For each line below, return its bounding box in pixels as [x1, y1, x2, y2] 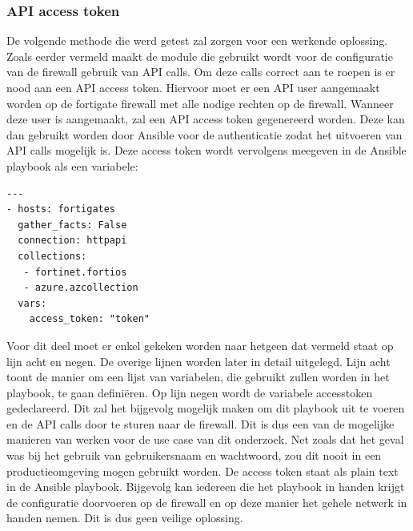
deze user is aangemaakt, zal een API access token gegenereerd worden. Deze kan [6, 111, 405, 127]
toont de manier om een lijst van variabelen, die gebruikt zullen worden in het [6, 368, 390, 385]
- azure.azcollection [23, 282, 138, 294]
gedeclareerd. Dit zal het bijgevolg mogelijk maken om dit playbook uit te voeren [6, 400, 405, 416]
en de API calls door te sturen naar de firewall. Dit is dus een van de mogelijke [6, 415, 395, 432]
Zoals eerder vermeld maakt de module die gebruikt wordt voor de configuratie [6, 47, 393, 64]
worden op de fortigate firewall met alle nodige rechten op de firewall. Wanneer [6, 95, 394, 111]
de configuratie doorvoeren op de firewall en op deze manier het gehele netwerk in [6, 493, 407, 510]
